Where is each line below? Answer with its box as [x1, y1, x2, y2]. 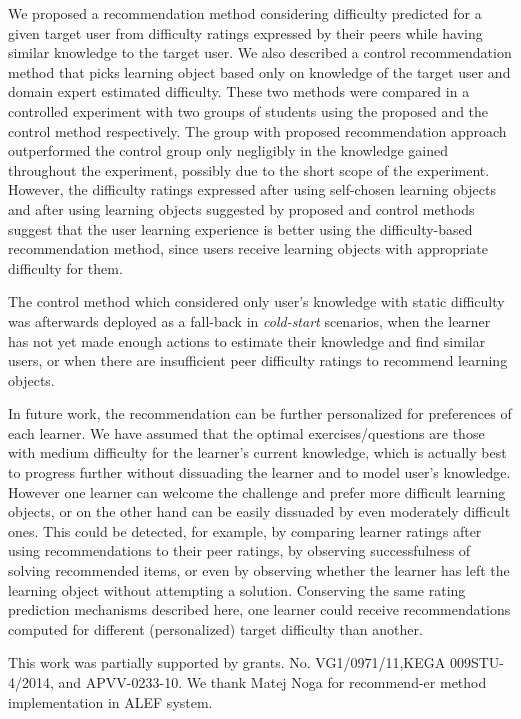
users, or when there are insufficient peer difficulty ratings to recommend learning [8, 350, 508, 371]
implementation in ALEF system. [8, 691, 213, 712]
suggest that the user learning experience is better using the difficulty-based [8, 218, 473, 239]
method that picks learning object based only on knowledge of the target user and [8, 61, 511, 82]
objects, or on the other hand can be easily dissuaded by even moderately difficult [8, 501, 511, 522]
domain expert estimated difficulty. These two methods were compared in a [8, 81, 470, 102]
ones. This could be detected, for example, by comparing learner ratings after [8, 520, 482, 541]
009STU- [449, 652, 504, 673]
